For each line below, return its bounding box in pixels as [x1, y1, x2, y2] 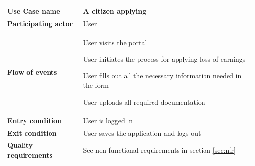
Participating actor [7, 18, 73, 28]
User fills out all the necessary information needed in [83, 70, 242, 81]
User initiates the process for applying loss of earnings [83, 54, 246, 64]
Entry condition [7, 115, 62, 126]
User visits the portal [83, 37, 147, 48]
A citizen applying [83, 5, 147, 16]
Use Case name [7, 5, 60, 16]
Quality [7, 140, 33, 150]
